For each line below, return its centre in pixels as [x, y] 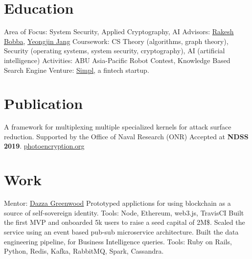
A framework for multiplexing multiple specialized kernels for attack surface [118, 127]
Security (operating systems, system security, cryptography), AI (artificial [115, 51]
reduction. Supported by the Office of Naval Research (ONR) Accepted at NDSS [126, 136]
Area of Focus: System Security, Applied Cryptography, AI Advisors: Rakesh [119, 32]
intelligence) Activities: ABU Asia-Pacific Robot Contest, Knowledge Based [117, 60]
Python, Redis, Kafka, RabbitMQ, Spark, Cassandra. [84, 251]
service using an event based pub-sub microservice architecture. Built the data [121, 231]
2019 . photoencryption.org [44, 146]
